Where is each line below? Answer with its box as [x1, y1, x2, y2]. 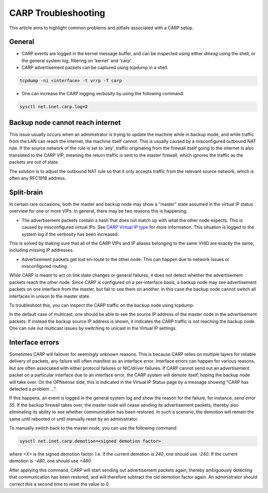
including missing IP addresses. [9, 247, 74, 253]
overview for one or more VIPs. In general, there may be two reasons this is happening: [9, 208, 188, 214]
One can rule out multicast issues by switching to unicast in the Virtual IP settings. [9, 325, 177, 331]
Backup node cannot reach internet [9, 118, 121, 126]
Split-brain [9, 188, 43, 196]
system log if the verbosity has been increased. [21, 231, 119, 237]
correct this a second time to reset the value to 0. [9, 481, 110, 487]
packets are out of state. [9, 159, 60, 165]
